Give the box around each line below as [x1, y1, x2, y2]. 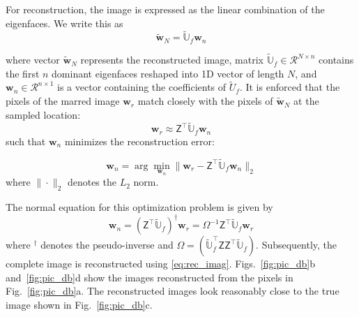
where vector [6, 52, 60, 67]
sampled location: [6, 107, 81, 121]
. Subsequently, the [256, 237, 337, 252]
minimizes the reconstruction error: [64, 133, 215, 148]
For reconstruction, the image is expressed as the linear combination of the [6, 2, 325, 16]
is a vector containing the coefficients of [57, 80, 227, 94]
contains [319, 52, 354, 67]
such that [6, 133, 46, 148]
